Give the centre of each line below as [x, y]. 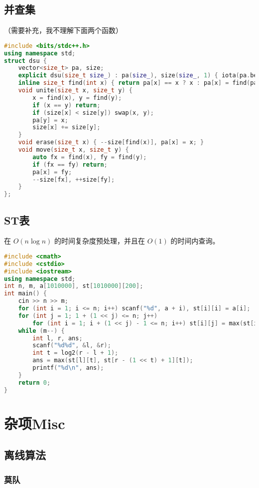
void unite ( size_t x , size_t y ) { [75, 91]
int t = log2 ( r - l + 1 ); [75, 353]
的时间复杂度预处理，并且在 [99, 241]
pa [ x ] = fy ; [52, 172]
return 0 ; [34, 382]
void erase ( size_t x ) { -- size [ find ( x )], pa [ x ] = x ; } [111, 142]
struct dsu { [25, 61]
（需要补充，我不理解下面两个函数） [63, 30]
